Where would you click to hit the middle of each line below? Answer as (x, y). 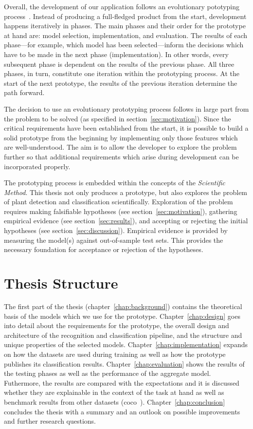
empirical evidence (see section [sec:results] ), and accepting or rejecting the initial (126, 221)
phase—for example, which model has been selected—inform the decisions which (124, 45)
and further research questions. (50, 421)
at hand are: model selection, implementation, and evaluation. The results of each (126, 35)
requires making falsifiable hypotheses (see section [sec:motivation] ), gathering (121, 211)
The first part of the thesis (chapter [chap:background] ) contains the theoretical (123, 306)
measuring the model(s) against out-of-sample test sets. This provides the (114, 240)
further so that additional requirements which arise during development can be (121, 156)
